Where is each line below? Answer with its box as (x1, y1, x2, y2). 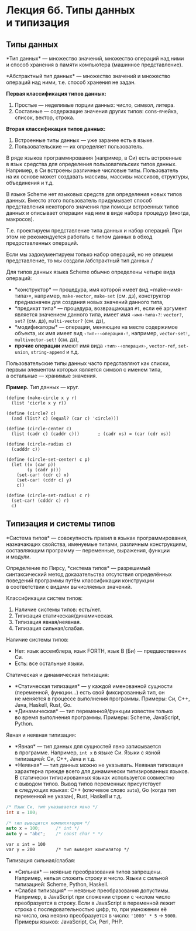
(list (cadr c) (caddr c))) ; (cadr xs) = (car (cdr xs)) (11, 431, 171, 437)
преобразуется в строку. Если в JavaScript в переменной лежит (14, 899, 176, 907)
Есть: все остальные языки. (14, 660, 84, 667)
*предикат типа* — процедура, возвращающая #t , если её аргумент (14, 305, 187, 312)
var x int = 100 (6, 842, 46, 848)
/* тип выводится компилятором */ (6, 820, 91, 826)
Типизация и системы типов (6, 519, 116, 529)
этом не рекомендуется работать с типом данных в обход (6, 233, 153, 240)
